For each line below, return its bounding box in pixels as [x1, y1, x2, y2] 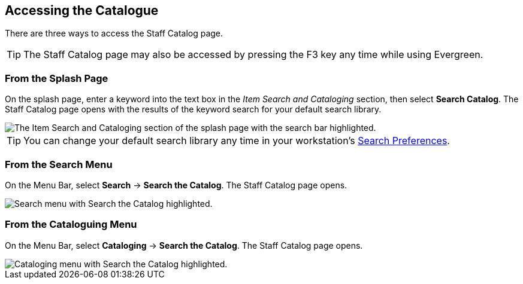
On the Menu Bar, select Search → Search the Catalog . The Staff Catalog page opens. [5, 179, 347, 190]
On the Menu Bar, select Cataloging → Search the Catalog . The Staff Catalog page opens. [5, 240, 363, 251]
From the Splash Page [5, 72, 108, 84]
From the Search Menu [5, 158, 113, 170]
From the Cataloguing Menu [5, 218, 137, 231]
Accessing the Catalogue [5, 3, 159, 18]
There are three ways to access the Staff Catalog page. [5, 28, 223, 39]
